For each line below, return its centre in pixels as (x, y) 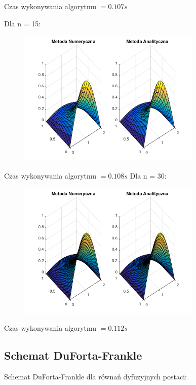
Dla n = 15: (23, 23)
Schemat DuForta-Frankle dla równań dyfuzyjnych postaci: (95, 376)
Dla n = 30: (148, 175)
